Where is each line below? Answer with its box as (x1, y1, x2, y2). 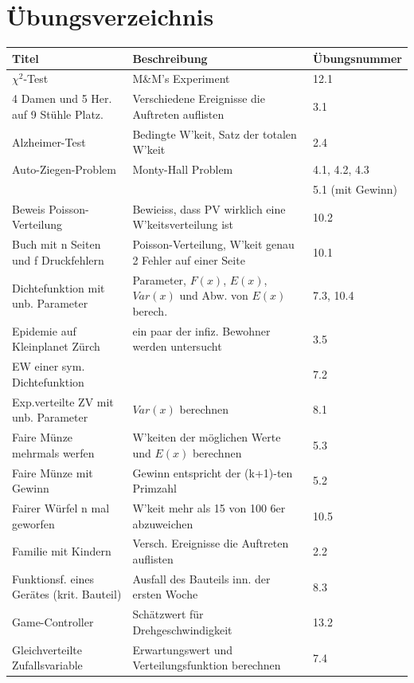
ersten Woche (132, 586, 198, 603)
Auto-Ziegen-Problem (12, 161, 116, 178)
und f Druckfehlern (12, 251, 104, 268)
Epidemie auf (12, 322, 76, 339)
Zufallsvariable (12, 657, 83, 673)
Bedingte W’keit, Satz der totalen (132, 125, 297, 142)
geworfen (12, 515, 55, 532)
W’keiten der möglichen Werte (132, 429, 281, 446)
